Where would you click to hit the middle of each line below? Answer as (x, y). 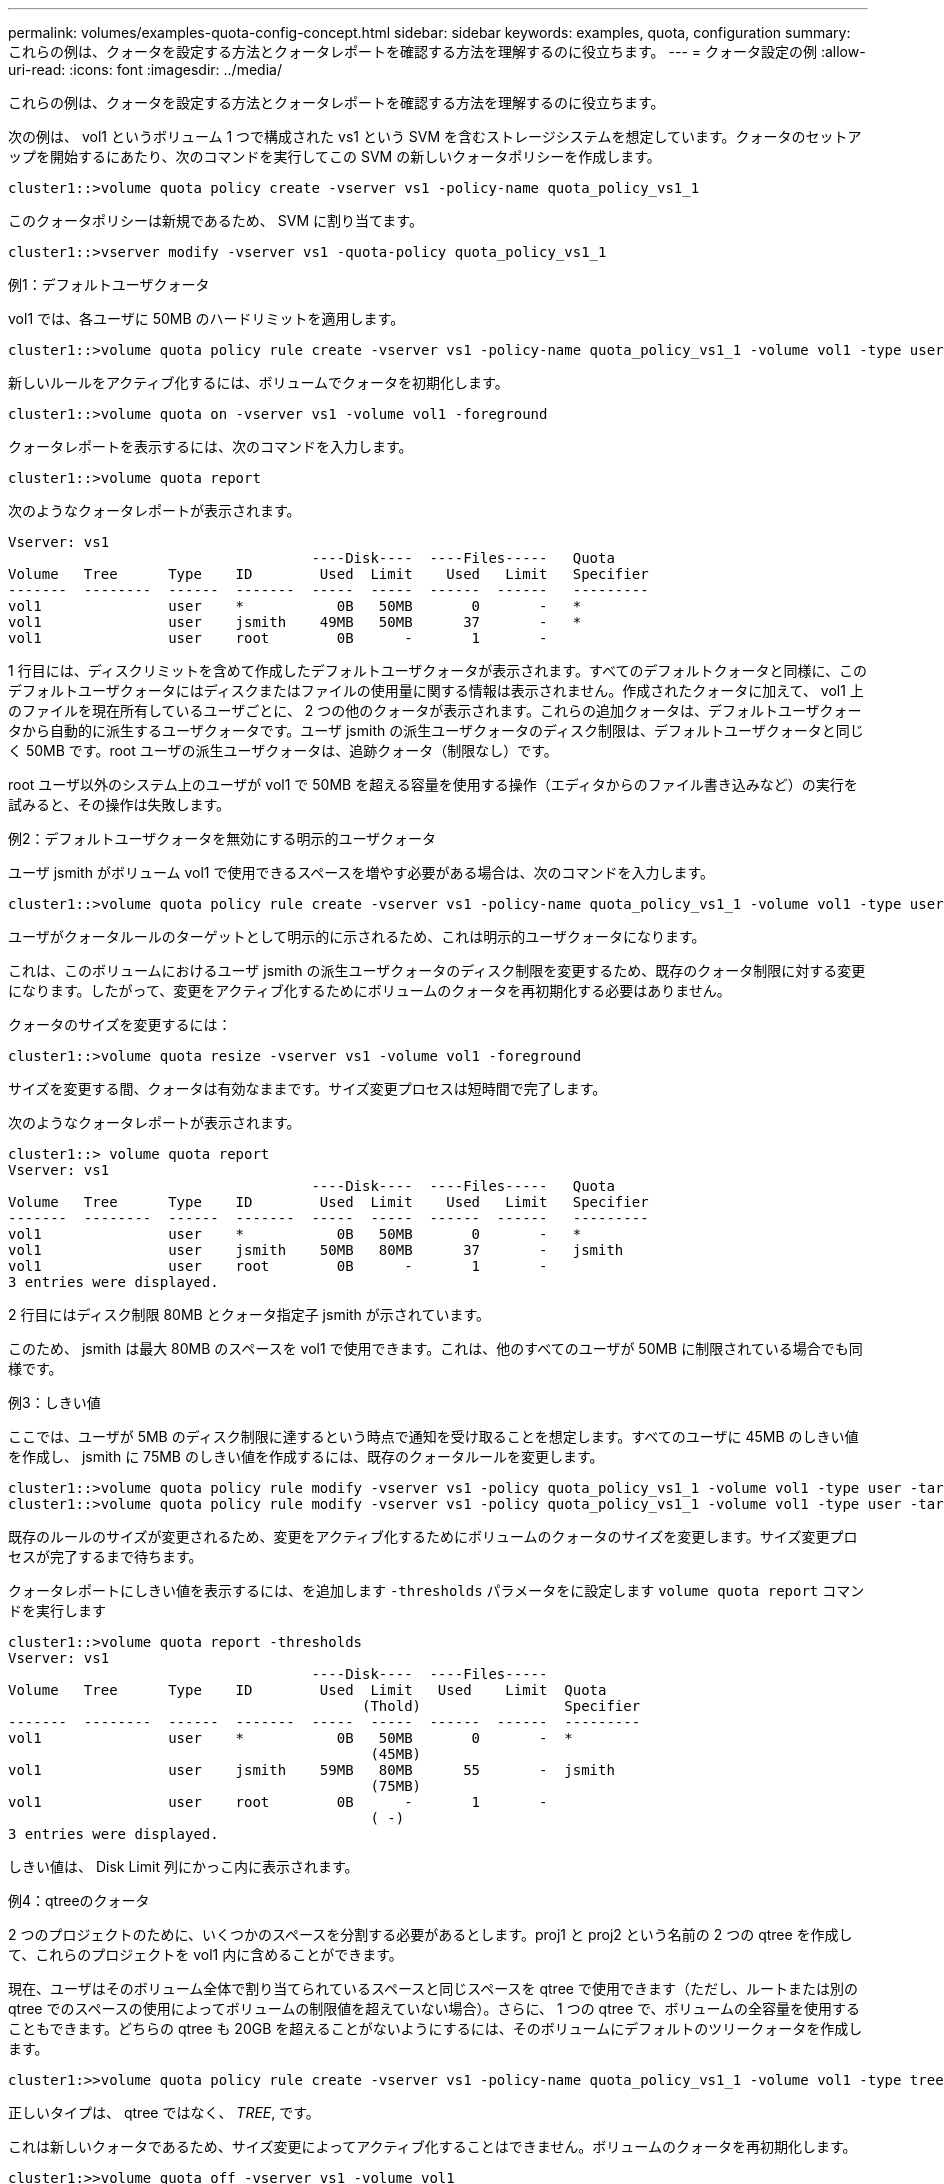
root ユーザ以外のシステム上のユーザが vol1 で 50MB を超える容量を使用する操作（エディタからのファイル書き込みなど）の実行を (433, 784)
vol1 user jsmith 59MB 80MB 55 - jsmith (311, 1770)
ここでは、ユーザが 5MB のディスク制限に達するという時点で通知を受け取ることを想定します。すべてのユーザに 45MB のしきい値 (433, 1436)
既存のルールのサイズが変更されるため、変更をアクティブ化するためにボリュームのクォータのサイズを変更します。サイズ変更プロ (433, 1536)
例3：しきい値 (54, 1402)
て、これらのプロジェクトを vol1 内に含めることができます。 (205, 1954)
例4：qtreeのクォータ (79, 1900)
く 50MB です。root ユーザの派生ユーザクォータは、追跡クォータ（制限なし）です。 (283, 750)
